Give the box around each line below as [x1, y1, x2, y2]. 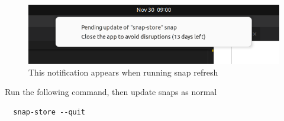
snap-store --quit [13, 107, 86, 116]
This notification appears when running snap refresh [28, 66, 218, 78]
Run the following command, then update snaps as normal [5, 86, 217, 98]
